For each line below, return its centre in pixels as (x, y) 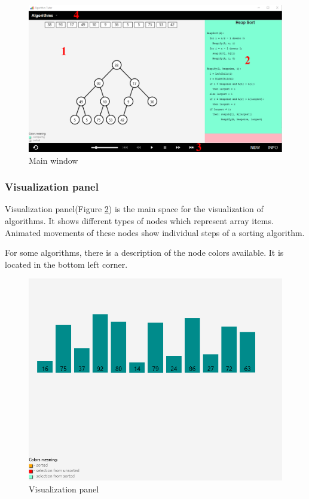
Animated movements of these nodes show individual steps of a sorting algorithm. (155, 232)
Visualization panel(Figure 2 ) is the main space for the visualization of (134, 209)
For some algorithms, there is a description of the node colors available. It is (144, 252)
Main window (53, 160)
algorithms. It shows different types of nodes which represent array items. (139, 220)
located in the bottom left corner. (66, 264)
